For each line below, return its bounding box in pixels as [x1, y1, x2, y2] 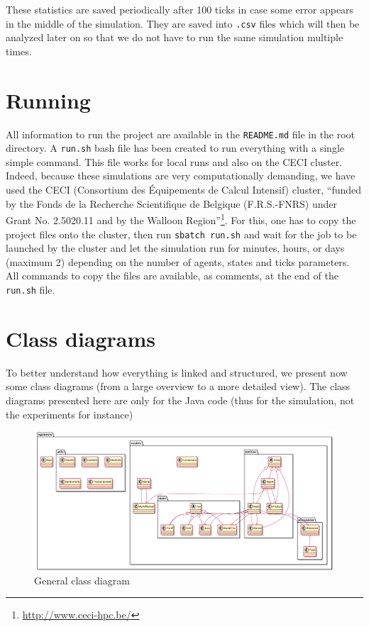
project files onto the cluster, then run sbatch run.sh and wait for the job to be [6, 226, 357, 241]
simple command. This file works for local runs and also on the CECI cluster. [6, 154, 343, 169]
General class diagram [34, 572, 130, 587]
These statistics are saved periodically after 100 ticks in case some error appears [6, 2, 354, 16]
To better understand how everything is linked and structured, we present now [6, 365, 348, 379]
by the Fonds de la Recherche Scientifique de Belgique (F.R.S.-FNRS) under [6, 196, 338, 211]
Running [6, 85, 91, 114]
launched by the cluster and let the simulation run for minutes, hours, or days [6, 240, 345, 255]
